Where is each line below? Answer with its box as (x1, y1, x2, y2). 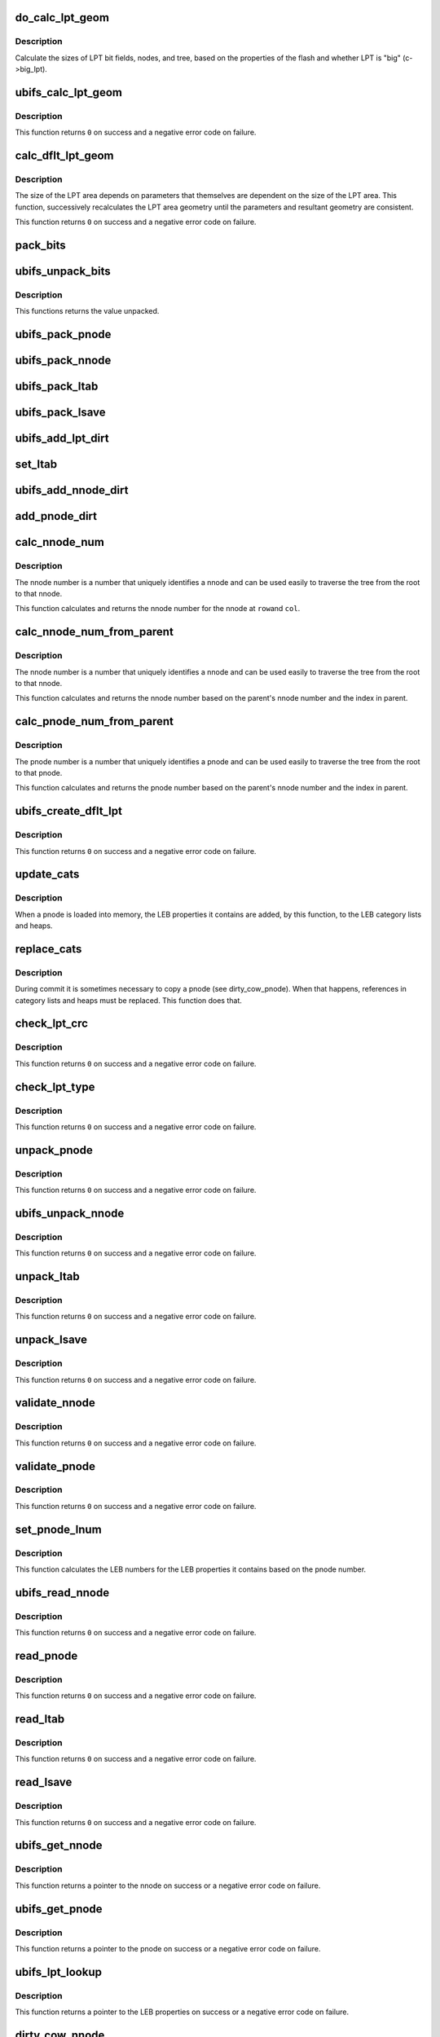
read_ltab (15, 1712, 65, 1727)
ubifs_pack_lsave (15, 406, 106, 420)
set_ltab (15, 457, 57, 472)
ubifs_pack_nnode (15, 354, 112, 367)
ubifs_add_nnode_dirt (15, 483, 129, 497)
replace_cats (15, 942, 82, 956)
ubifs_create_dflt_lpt (15, 804, 122, 818)
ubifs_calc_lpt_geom (15, 86, 122, 99)
